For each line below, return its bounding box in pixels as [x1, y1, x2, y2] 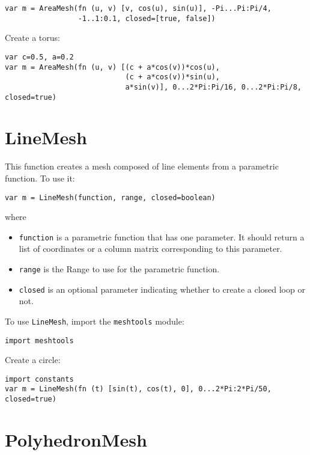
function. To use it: [5, 171, 75, 184]
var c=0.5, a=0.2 [5, 52, 74, 61]
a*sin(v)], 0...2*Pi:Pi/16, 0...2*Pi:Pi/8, [125, 82, 302, 91]
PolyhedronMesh [5, 427, 147, 451]
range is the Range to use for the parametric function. [19, 263, 220, 275]
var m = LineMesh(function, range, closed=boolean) [5, 193, 216, 202]
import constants [5, 374, 74, 383]
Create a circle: [5, 353, 61, 366]
